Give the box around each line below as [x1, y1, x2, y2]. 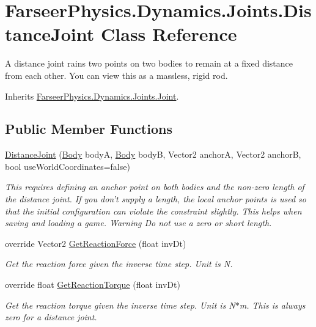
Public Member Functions [5, 119, 172, 138]
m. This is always [239, 298, 306, 311]
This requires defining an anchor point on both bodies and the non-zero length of [5, 180, 304, 193]
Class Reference [101, 21, 237, 46]
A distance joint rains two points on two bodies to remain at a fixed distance [5, 57, 293, 70]
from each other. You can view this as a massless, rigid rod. [5, 68, 228, 81]
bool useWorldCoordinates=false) [5, 160, 130, 172]
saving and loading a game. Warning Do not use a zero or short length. [5, 216, 272, 229]
